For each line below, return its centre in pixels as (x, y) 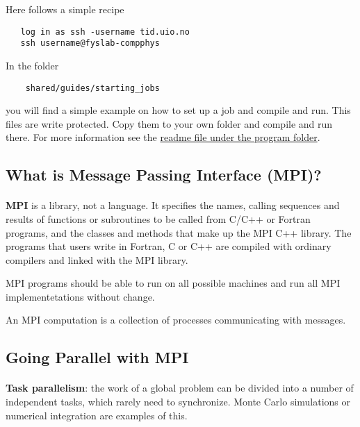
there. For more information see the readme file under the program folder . (163, 137)
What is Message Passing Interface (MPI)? (164, 175)
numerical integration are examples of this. (97, 415)
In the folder (32, 65)
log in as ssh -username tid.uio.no (105, 32)
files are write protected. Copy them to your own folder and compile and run (169, 123)
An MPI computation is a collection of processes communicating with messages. (176, 320)
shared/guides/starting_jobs (92, 88)
